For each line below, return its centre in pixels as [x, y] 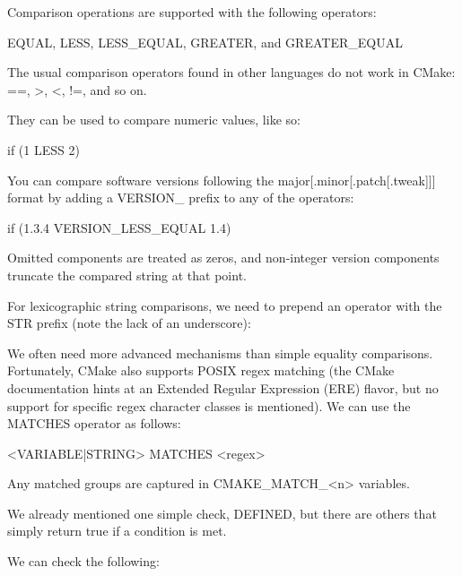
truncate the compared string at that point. [127, 275]
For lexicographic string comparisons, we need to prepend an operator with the [225, 305]
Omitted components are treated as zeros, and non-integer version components [223, 258]
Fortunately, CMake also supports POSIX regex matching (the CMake [201, 370]
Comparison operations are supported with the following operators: [192, 12]
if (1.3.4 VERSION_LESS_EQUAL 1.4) [119, 227]
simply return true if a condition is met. [117, 531]
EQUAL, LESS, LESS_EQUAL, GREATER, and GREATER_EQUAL [205, 42]
